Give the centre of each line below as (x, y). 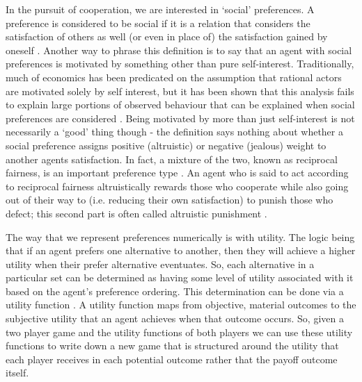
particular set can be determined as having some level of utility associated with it (180, 277)
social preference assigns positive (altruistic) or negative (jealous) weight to (166, 145)
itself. (17, 373)
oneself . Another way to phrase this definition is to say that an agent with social (179, 50)
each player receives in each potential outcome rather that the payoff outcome (172, 359)
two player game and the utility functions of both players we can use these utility (179, 332)
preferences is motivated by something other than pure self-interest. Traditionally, (180, 64)
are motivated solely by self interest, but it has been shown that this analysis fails (180, 91)
